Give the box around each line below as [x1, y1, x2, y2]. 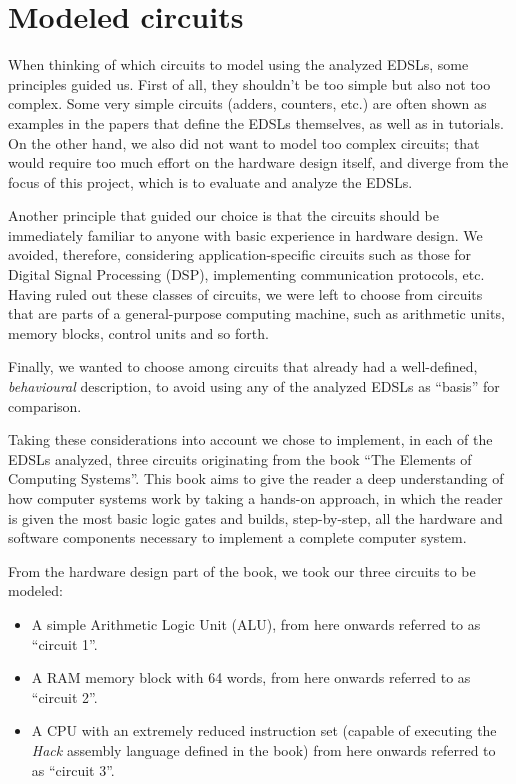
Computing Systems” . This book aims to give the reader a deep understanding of [8, 468, 504, 489]
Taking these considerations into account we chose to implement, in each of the [8, 429, 493, 450]
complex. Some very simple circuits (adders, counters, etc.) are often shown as [8, 93, 487, 114]
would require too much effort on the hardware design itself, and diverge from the [8, 152, 509, 173]
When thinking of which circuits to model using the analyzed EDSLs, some [8, 54, 469, 75]
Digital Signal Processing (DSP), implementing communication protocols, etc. [8, 264, 485, 285]
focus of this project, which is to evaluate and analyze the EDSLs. [8, 171, 413, 192]
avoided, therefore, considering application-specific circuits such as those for [8, 244, 472, 265]
